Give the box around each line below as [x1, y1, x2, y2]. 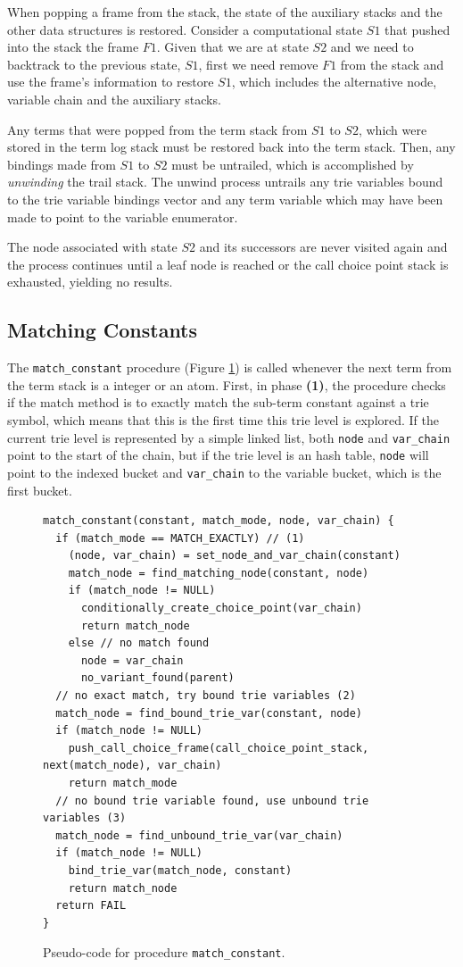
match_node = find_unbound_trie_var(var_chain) [55, 829, 343, 842]
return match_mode [68, 777, 178, 790]
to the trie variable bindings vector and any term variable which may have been [7, 189, 443, 208]
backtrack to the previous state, [7, 54, 181, 73]
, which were [358, 120, 427, 138]
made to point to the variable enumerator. [7, 207, 238, 226]
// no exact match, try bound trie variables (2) [55, 689, 356, 703]
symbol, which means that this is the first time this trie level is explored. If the [7, 410, 440, 429]
